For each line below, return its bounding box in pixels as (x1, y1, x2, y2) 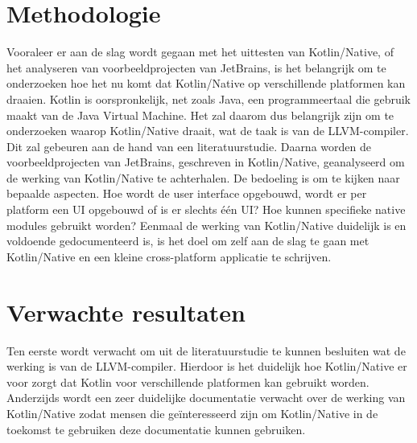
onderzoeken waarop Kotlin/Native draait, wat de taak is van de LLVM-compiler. (6, 122, 409, 139)
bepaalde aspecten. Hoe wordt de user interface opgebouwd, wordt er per (6, 185, 367, 202)
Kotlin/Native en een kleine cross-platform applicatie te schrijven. (6, 248, 332, 265)
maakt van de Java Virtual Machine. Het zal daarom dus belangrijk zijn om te (6, 106, 394, 123)
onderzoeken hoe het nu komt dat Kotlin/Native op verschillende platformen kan (6, 75, 406, 92)
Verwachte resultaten (6, 295, 246, 328)
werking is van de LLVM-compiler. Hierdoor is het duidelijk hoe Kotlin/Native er (6, 358, 407, 375)
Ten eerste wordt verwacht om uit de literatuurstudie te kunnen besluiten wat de (6, 342, 406, 359)
